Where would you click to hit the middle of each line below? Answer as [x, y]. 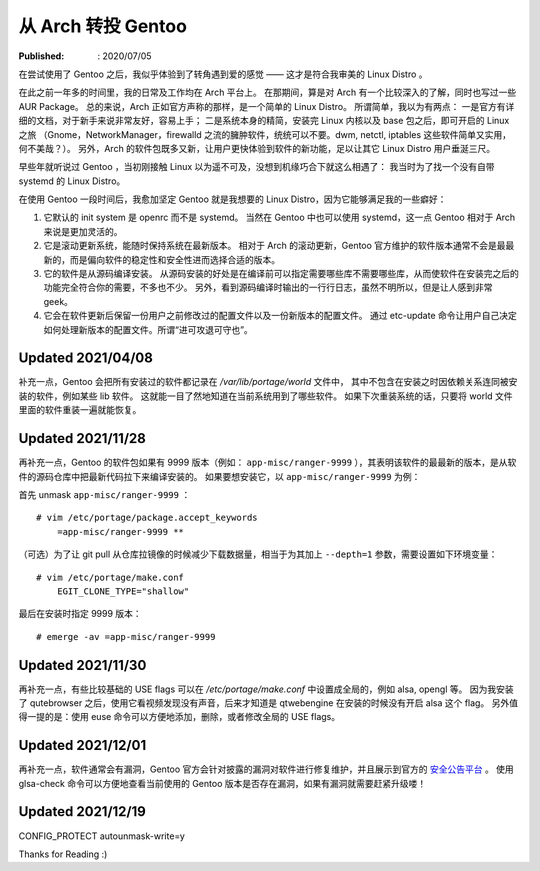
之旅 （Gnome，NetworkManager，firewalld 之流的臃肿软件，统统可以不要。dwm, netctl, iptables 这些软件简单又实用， [265, 134]
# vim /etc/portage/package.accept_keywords [147, 518]
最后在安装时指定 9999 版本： [80, 614]
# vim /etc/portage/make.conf [110, 577]
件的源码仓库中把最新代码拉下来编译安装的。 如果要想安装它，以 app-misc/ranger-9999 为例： [219, 476]
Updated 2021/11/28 [82, 438]
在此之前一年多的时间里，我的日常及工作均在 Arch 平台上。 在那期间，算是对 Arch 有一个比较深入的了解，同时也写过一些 [267, 92]
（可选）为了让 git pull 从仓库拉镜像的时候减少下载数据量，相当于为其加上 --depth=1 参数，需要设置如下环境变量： [258, 554]
